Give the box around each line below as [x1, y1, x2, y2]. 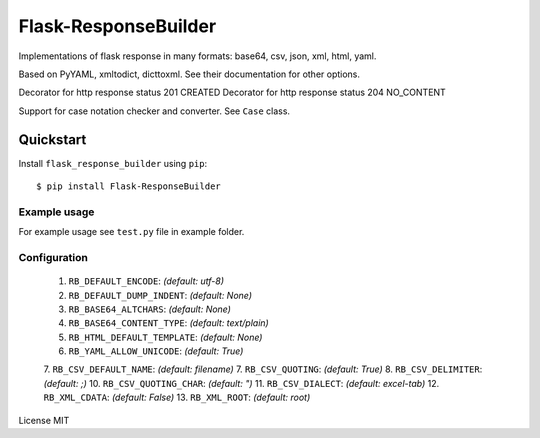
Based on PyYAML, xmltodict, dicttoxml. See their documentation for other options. [18, 68, 360, 80]
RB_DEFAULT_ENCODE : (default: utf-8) [68, 275, 225, 287]
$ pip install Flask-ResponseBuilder [36, 181, 222, 192]
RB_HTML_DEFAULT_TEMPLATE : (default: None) [68, 331, 263, 343]
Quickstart [18, 131, 87, 148]
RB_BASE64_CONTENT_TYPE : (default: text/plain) [68, 317, 269, 329]
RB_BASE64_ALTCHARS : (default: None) [68, 303, 232, 315]
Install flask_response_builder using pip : [18, 157, 208, 169]
